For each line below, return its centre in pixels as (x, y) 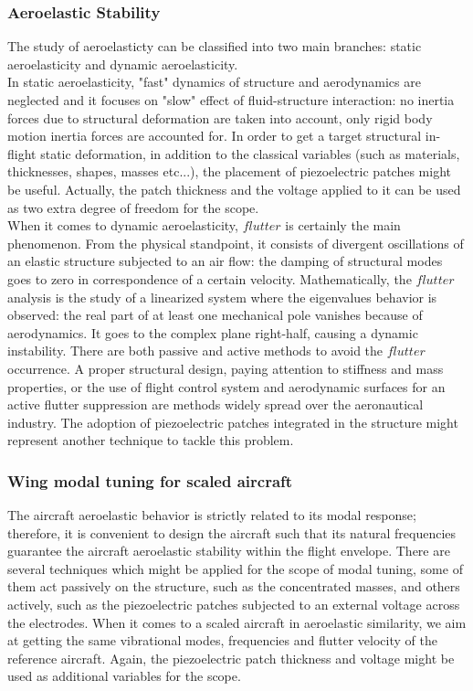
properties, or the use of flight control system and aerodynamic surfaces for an (226, 386)
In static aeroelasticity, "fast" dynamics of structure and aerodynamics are (214, 82)
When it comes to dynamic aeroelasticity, (123, 225)
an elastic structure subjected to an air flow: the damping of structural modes (225, 261)
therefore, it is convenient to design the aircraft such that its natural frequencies (232, 532)
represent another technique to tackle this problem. (151, 440)
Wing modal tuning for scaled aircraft (150, 480)
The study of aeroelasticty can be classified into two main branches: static (215, 46)
